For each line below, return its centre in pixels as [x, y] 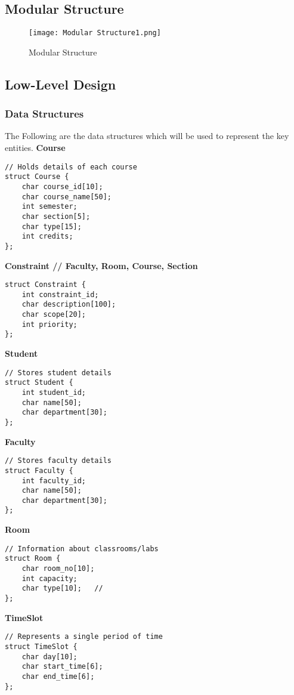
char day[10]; [49, 657]
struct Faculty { [39, 470]
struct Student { [39, 383]
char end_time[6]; [58, 676]
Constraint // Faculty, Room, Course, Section [101, 265]
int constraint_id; [60, 294]
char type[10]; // [62, 589]
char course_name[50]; [66, 197]
